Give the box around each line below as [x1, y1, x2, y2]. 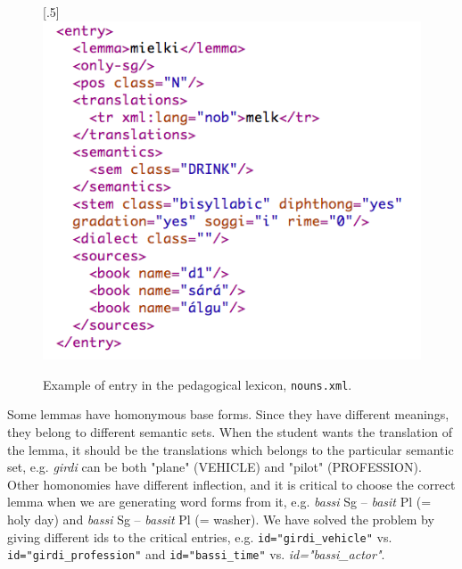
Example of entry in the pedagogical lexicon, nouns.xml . [43, 375, 352, 393]
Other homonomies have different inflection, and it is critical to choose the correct [7, 474, 456, 493]
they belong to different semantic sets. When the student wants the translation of [7, 423, 453, 441]
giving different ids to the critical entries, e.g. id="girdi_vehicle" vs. [7, 527, 392, 546]
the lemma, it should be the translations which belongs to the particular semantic [7, 440, 454, 458]
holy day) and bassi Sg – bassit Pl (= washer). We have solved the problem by [7, 509, 434, 528]
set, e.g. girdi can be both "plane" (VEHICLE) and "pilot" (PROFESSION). [7, 458, 422, 476]
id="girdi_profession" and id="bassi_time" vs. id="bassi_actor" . [7, 545, 385, 564]
